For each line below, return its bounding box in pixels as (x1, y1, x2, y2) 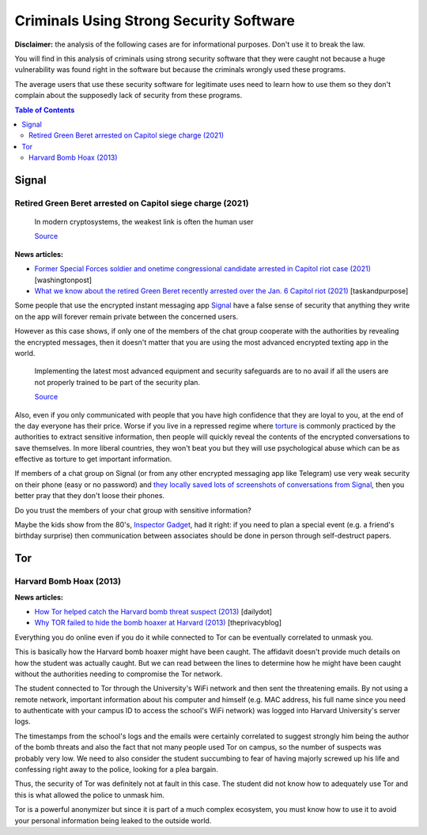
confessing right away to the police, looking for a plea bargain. (14, 765, 219, 774)
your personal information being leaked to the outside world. (14, 815, 212, 826)
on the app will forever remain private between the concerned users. (14, 312, 239, 321)
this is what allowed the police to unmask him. (14, 790, 165, 799)
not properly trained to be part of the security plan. (34, 377, 201, 387)
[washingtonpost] (34, 275, 93, 285)
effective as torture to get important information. (14, 455, 172, 464)
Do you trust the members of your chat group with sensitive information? (14, 505, 252, 515)
